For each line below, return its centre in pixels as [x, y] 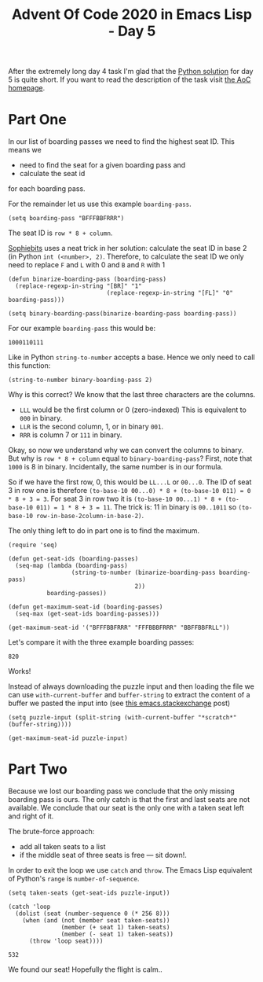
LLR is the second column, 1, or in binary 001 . [91, 427]
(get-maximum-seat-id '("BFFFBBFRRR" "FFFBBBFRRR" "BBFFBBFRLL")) [119, 628]
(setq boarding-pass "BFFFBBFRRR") [66, 219]
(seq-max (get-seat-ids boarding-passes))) [87, 614]
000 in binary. [41, 418]
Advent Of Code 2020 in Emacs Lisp [132, 15]
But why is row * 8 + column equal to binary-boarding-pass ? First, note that [130, 458]
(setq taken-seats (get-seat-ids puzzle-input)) [89, 893]
